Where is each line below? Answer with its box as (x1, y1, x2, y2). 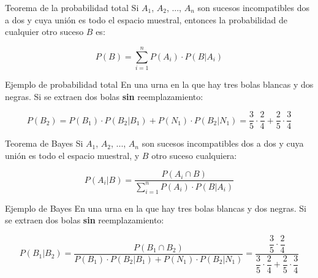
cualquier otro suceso (5, 25, 84, 38)
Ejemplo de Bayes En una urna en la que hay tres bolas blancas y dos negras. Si (5, 201, 306, 214)
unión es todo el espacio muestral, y (5, 149, 140, 161)
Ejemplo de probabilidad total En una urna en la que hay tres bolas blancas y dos (5, 77, 314, 90)
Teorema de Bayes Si (5, 137, 83, 150)
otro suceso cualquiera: (151, 149, 237, 161)
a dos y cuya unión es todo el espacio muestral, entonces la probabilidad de (5, 13, 287, 26)
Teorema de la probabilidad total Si (5, 1, 139, 14)
